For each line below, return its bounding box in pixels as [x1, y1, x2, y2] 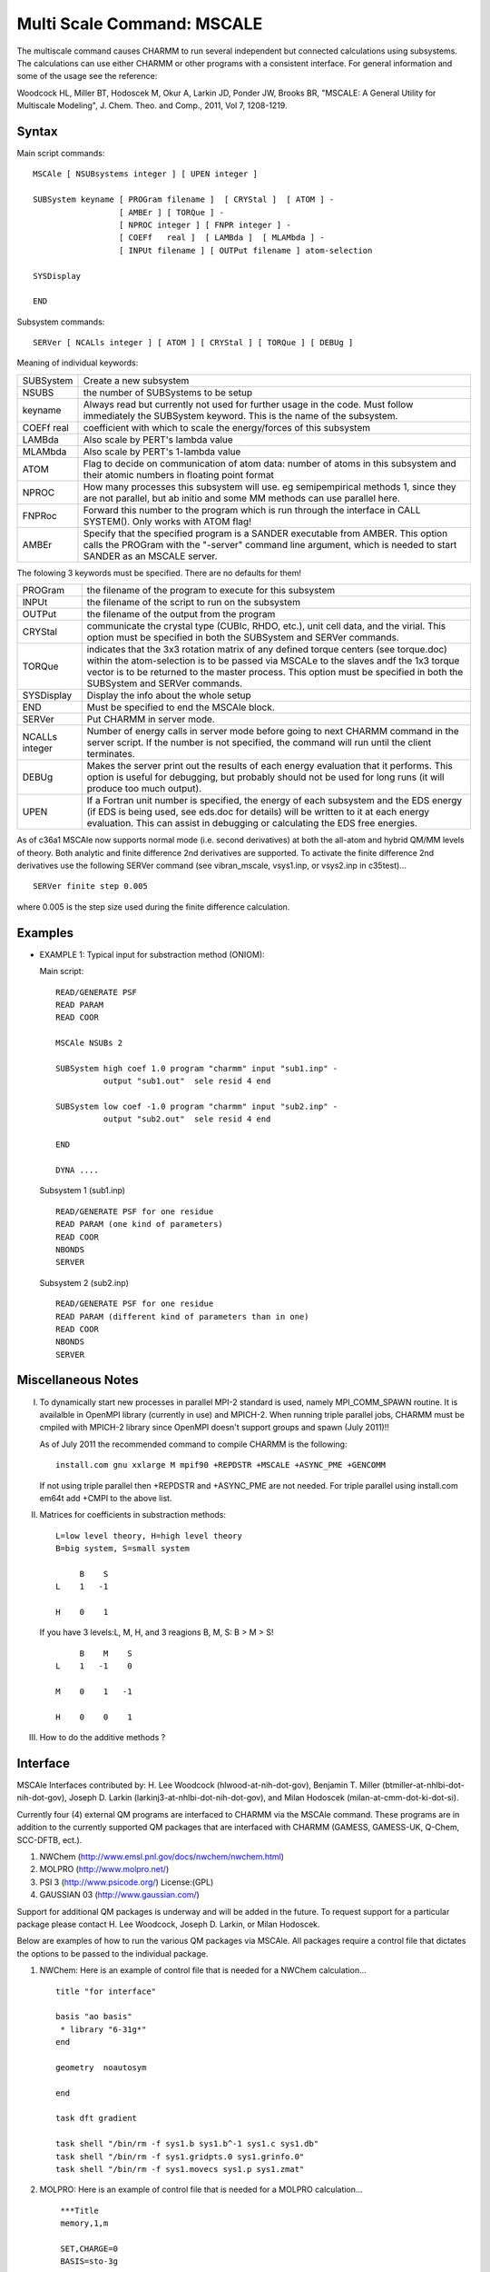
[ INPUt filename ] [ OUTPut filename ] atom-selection [118, 245, 373, 255]
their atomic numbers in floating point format [83, 468, 274, 481]
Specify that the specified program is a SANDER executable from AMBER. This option [83, 527, 448, 540]
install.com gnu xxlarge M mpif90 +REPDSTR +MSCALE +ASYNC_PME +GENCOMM [55, 1460, 386, 1470]
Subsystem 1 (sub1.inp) [39, 1185, 126, 1196]
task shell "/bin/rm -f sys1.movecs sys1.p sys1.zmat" [55, 2164, 305, 2175]
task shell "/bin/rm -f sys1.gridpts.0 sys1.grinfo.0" [55, 2151, 305, 2162]
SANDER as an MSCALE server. [83, 550, 218, 563]
